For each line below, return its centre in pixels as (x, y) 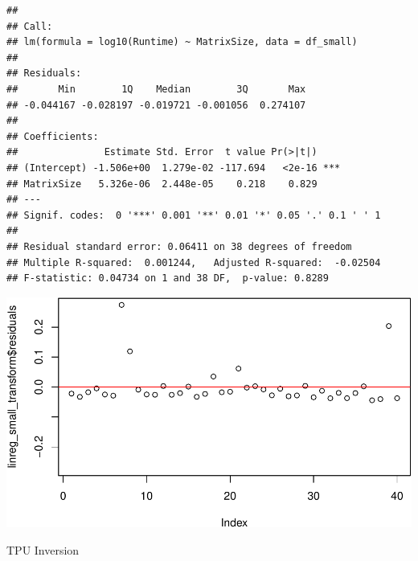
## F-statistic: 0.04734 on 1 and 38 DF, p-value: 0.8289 (168, 278)
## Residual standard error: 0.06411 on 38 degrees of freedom (179, 246)
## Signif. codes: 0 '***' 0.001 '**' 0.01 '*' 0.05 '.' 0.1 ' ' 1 (194, 215)
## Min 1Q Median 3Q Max (156, 89)
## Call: (30, 26)
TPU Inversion (43, 549)
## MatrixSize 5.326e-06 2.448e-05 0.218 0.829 (162, 184)
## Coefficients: (53, 136)
